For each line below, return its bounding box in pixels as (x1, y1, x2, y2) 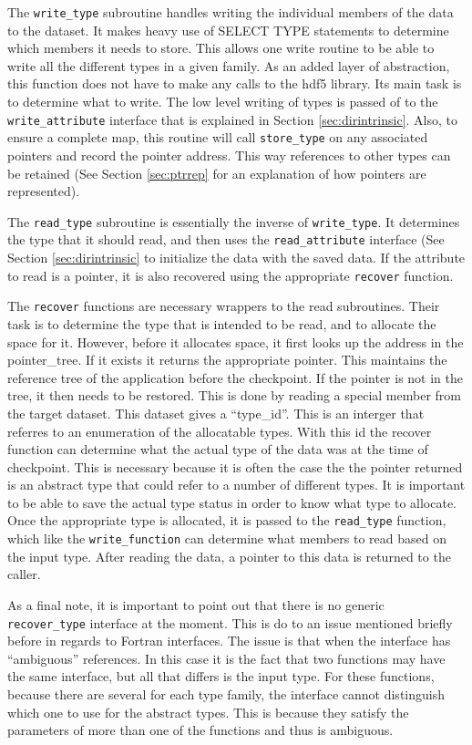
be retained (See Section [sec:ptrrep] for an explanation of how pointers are (7, 163, 426, 182)
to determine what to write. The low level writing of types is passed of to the (7, 92, 438, 111)
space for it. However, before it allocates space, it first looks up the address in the (7, 332, 464, 351)
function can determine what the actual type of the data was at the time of (7, 440, 428, 459)
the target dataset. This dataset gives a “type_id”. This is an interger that (7, 403, 425, 422)
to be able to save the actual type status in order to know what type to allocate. (7, 492, 457, 512)
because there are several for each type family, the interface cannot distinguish (7, 685, 445, 703)
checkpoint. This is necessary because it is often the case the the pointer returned (7, 457, 463, 476)
